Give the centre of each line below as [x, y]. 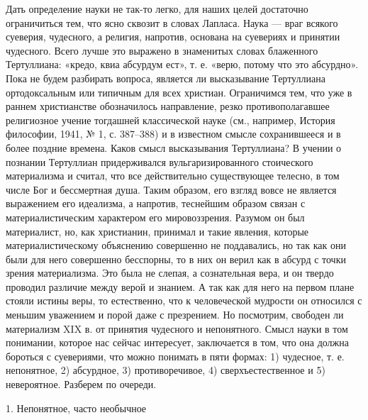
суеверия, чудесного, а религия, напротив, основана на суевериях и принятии [173, 37]
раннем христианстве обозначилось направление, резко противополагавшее [168, 106]
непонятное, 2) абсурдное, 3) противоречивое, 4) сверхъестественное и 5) [166, 370]
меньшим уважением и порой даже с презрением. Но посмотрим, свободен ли [175, 315]
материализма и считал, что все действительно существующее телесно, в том [173, 176]
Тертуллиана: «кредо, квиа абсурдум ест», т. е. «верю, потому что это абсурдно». [182, 64]
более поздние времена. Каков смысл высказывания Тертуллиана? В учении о [174, 147]
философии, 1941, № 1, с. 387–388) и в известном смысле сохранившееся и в [173, 134]
